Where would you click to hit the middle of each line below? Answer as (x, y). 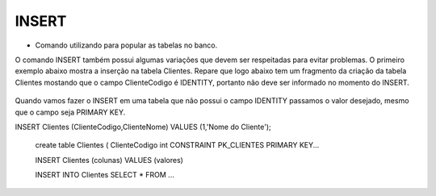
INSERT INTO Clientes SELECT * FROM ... (105, 175)
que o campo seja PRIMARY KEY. (70, 112)
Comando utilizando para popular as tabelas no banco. (126, 45)
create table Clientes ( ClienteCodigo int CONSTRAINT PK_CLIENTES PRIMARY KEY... (177, 145)
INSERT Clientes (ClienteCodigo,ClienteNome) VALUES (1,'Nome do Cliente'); (143, 127)
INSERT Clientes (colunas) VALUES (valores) (109, 160)
